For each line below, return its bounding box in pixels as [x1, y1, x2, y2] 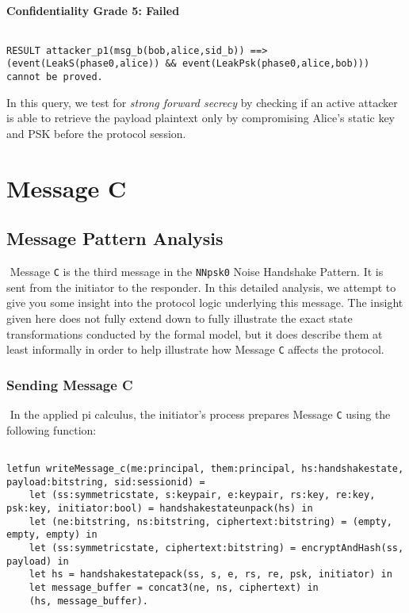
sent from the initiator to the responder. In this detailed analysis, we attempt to [6, 278, 396, 295]
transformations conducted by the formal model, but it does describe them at [6, 325, 383, 342]
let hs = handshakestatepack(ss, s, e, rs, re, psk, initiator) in [29, 569, 392, 580]
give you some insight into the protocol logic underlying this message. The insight [6, 294, 403, 311]
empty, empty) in [6, 529, 97, 541]
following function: [6, 421, 97, 438]
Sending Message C [6, 374, 133, 394]
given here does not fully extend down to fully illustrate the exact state [6, 309, 353, 326]
